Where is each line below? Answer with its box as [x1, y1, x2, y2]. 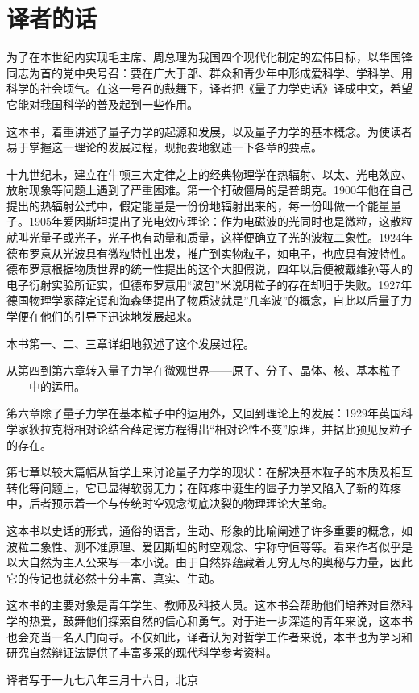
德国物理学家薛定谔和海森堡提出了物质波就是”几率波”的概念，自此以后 [6, 292, 379, 309]
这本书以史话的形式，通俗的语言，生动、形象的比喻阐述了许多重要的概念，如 [6, 521, 413, 538]
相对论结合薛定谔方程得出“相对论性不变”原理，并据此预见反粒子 [73, 421, 413, 437]
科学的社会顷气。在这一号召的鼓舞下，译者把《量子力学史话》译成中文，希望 [6, 80, 413, 97]
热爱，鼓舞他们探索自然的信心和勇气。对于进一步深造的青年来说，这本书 [28, 612, 413, 629]
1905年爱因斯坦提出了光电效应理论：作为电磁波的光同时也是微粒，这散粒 [28, 213, 413, 230]
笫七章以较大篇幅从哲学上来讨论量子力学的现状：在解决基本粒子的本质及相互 [6, 463, 413, 480]
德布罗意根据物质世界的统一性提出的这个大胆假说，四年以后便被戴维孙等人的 [6, 260, 413, 277]
